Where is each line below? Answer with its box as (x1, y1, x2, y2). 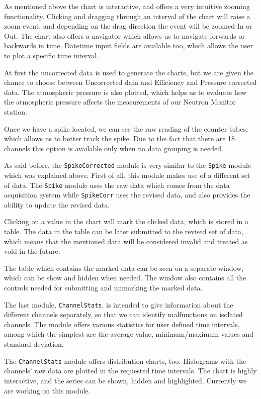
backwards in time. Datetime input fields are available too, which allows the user (4, 40, 253, 51)
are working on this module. (4, 385, 91, 395)
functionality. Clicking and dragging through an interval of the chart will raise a (4, 11, 250, 21)
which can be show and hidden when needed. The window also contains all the (4, 272, 246, 283)
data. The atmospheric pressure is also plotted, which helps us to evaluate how (4, 86, 247, 97)
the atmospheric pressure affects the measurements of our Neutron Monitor (4, 96, 236, 107)
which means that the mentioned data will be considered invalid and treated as (4, 236, 248, 246)
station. (4, 106, 27, 117)
